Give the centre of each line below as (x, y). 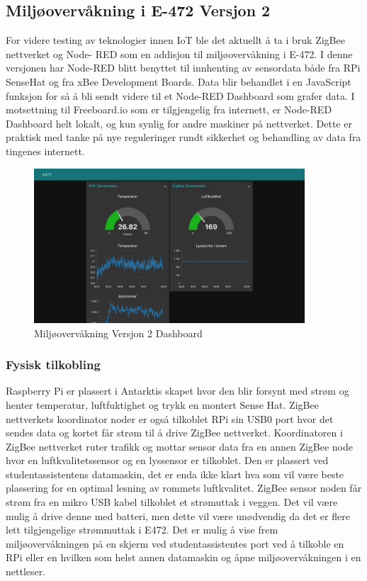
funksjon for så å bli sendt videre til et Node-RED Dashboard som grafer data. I (180, 95)
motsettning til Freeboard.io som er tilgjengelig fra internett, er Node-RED (169, 109)
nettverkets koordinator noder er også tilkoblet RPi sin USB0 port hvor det (170, 418)
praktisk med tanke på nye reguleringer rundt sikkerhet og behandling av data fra (183, 137)
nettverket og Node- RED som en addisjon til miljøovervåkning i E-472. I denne (179, 53)
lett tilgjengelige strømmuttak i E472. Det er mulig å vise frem (142, 530)
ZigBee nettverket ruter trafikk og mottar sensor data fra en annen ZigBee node (180, 446)
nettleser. (26, 571)
